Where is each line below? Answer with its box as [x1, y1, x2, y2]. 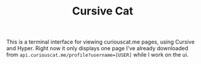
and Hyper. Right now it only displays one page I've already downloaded [6, 45, 188, 52]
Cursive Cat [72, 4, 133, 18]
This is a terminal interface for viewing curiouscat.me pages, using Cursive [6, 38, 195, 46]
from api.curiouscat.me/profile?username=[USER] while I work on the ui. [6, 51, 189, 59]
